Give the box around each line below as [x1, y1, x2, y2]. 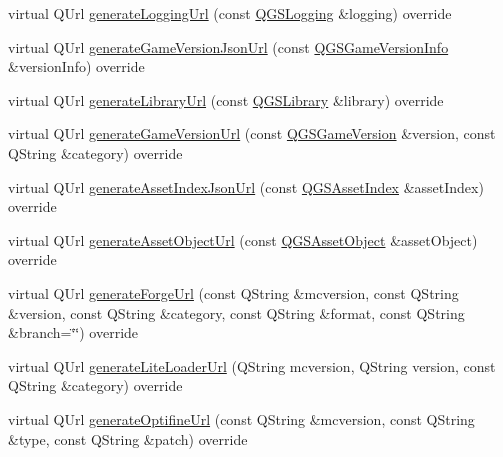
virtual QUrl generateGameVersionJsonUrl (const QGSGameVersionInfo [8, 36, 449, 57]
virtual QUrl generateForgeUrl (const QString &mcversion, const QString [8, 282, 459, 303]
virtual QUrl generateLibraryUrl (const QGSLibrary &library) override [8, 89, 444, 110]
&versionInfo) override [8, 56, 145, 77]
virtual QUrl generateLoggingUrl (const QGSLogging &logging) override [8, 3, 452, 23]
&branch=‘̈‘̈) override [8, 322, 139, 343]
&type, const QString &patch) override [8, 428, 248, 449]
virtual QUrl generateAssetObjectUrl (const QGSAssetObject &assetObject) [8, 229, 478, 250]
